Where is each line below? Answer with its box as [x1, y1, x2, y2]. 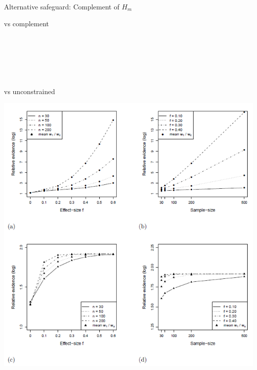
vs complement [4, 18, 49, 28]
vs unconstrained [4, 86, 55, 96]
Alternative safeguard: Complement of [4, 1, 120, 11]
